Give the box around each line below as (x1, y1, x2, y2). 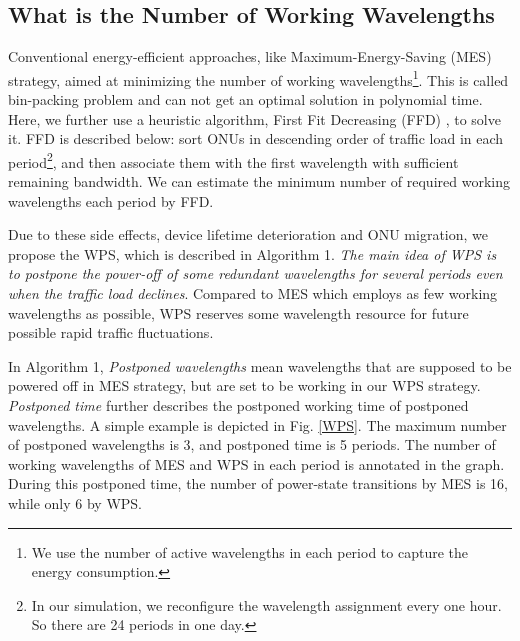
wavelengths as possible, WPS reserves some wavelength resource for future (8, 302, 469, 323)
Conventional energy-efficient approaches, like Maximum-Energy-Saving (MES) (8, 46, 492, 67)
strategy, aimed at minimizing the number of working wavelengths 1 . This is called (8, 66, 509, 90)
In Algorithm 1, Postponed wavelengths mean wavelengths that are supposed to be (8, 355, 512, 376)
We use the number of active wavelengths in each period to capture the (31, 541, 468, 562)
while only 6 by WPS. (8, 492, 142, 513)
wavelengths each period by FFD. (8, 190, 214, 211)
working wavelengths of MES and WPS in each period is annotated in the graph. (8, 453, 505, 474)
